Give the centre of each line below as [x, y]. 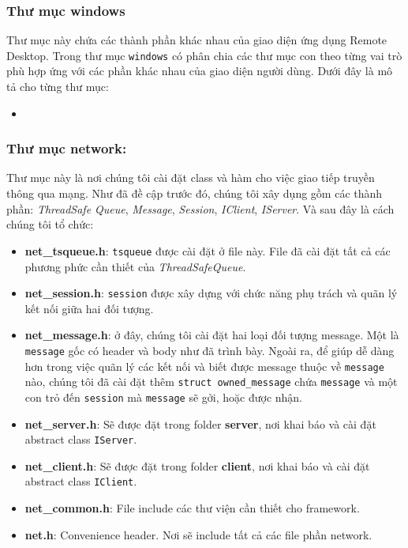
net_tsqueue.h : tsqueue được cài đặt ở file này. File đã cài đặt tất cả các [208, 250]
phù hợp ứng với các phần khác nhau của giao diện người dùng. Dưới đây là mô [200, 71]
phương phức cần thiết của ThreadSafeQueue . [135, 266]
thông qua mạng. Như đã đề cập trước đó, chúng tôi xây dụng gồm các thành [195, 193]
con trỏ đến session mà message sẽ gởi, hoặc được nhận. [164, 397]
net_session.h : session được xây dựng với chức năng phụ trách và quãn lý [211, 293]
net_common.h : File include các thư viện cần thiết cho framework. [192, 508]
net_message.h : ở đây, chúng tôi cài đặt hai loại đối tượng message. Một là [212, 335]
